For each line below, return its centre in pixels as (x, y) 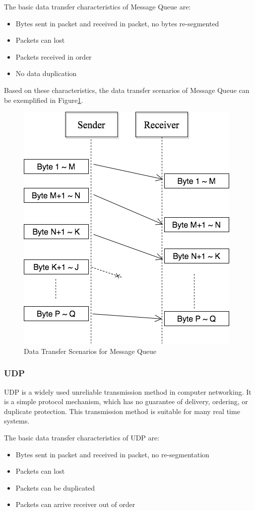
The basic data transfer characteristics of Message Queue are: (97, 6)
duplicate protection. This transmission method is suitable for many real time (122, 411)
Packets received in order (54, 56)
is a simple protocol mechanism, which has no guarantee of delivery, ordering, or (126, 401)
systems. (17, 421)
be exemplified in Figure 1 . (44, 100)
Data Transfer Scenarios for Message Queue (90, 351)
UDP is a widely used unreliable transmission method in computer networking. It (128, 391)
